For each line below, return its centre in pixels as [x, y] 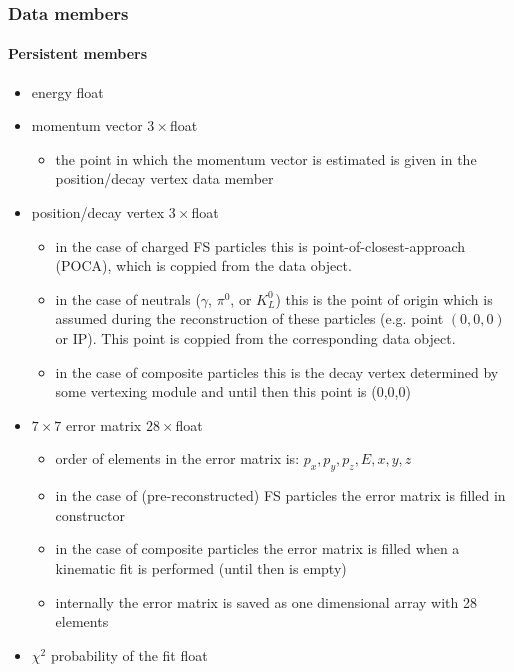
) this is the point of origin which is [384, 298]
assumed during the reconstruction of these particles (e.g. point [249, 318]
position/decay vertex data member [164, 178]
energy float [67, 91]
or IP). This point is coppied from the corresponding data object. [255, 337]
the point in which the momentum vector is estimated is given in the [266, 158]
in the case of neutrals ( [128, 298]
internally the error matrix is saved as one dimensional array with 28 [266, 601]
